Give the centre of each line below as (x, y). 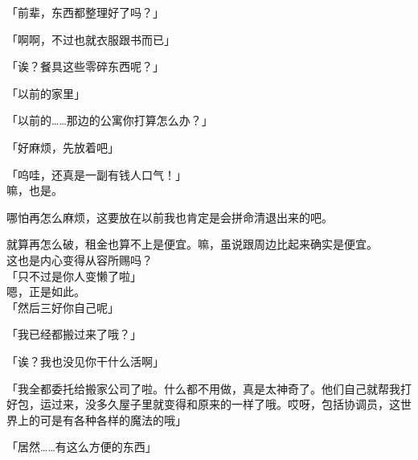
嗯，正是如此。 (46, 292)
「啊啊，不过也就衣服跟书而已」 (91, 39)
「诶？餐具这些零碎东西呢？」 (85, 66)
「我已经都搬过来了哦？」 (74, 334)
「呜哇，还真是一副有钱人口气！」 (96, 174)
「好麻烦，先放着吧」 (63, 147)
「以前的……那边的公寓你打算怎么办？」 (110, 120)
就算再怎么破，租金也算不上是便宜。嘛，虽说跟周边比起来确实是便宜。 (192, 244)
